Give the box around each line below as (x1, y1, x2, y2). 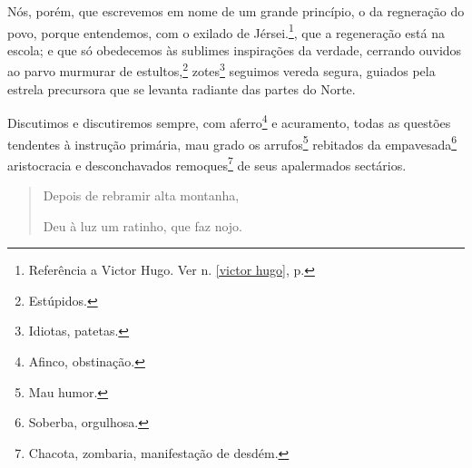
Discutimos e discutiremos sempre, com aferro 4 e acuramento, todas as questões (7, 111, 451, 132)
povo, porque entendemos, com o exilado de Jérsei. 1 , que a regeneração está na (7, 20, 445, 42)
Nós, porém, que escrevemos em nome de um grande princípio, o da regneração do (7, 2, 465, 20)
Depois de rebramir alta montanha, (43, 186, 240, 205)
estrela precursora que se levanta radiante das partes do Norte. (7, 79, 356, 98)
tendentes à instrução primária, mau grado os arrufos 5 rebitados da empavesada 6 (7, 132, 457, 153)
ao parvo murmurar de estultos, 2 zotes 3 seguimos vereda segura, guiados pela (7, 59, 436, 81)
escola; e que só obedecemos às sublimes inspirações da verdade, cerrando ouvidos (7, 40, 462, 59)
